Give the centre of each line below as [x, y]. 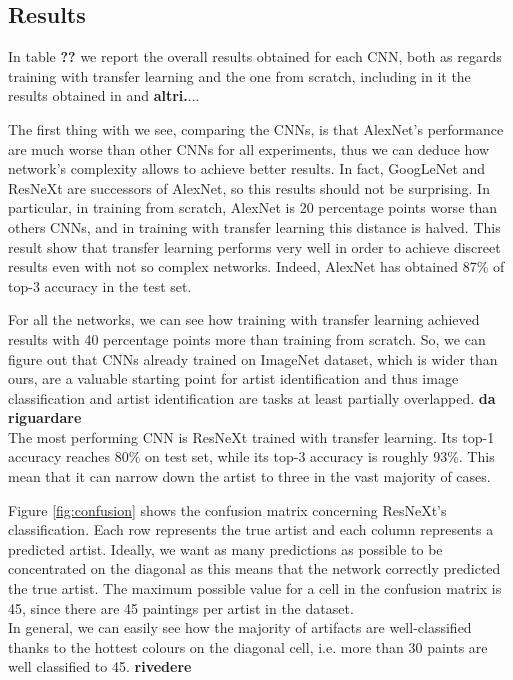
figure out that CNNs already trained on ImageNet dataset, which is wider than [253, 358]
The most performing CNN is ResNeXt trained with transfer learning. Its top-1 [251, 436]
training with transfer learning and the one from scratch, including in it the [239, 75]
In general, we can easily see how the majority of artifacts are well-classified [240, 627]
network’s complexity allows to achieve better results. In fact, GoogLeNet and [247, 168]
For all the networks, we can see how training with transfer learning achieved [244, 319]
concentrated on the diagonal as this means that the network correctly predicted [254, 568]
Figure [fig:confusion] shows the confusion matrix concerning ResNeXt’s [227, 509]
